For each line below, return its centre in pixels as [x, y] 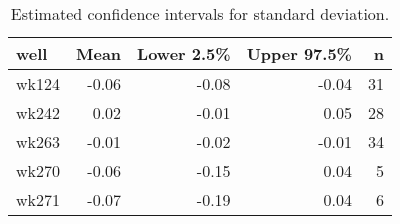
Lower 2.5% [184, 53]
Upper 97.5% [299, 53]
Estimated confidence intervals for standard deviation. [200, 13]
